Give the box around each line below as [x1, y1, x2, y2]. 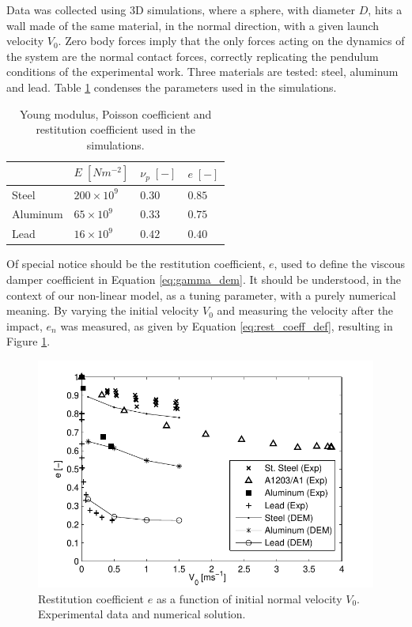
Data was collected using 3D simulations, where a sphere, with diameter [6, 2, 356, 17]
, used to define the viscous [274, 255, 406, 272]
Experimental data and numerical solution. [38, 606, 246, 622]
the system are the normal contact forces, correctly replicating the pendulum [6, 47, 379, 64]
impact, [6, 317, 43, 334]
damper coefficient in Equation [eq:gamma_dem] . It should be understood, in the [6, 270, 402, 287]
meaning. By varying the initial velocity [6, 302, 199, 319]
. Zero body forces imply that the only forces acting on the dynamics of [58, 32, 405, 49]
